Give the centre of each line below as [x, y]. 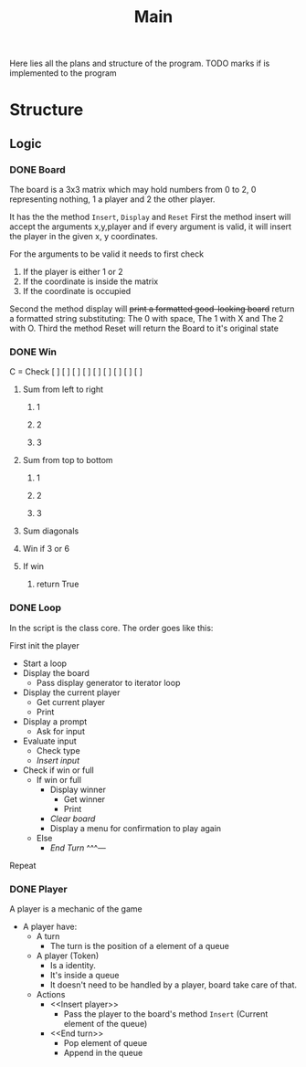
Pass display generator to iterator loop [108, 682]
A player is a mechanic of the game [76, 909]
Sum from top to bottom [68, 460]
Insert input [58, 760]
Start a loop [44, 663]
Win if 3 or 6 [46, 549]
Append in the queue [103, 1052]
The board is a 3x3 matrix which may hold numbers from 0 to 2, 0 [133, 190]
